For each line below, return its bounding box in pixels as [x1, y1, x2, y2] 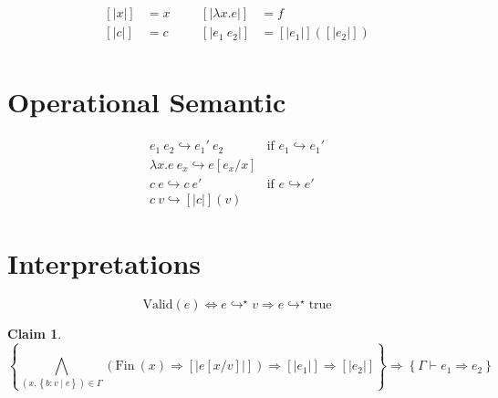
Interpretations [7, 244, 201, 281]
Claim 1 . [7, 323, 62, 342]
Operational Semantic [7, 83, 286, 120]
